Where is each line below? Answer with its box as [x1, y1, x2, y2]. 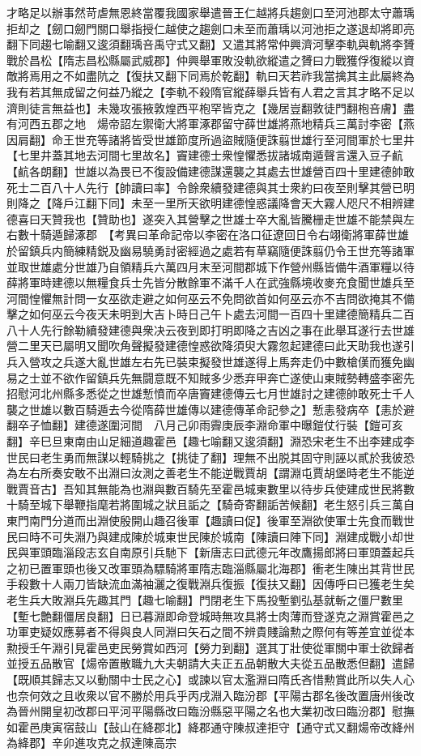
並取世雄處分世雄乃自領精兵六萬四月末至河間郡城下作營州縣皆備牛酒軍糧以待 [6, 258, 415, 275]
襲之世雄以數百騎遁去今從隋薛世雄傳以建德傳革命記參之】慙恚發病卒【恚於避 [6, 400, 415, 417]
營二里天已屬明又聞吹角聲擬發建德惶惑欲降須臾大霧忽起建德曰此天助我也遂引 [6, 337, 415, 354]
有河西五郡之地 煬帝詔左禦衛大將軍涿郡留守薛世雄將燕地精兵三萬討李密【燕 [6, 115, 415, 132]
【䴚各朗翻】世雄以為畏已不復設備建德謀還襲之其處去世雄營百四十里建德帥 [6, 162, 403, 179]
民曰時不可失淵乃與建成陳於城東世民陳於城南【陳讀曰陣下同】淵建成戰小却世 [6, 527, 415, 545]
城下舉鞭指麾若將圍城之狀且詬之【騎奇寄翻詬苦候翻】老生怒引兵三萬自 [40, 496, 415, 513]
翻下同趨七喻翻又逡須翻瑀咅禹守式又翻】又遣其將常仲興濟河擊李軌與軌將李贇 [6, 36, 415, 53]
